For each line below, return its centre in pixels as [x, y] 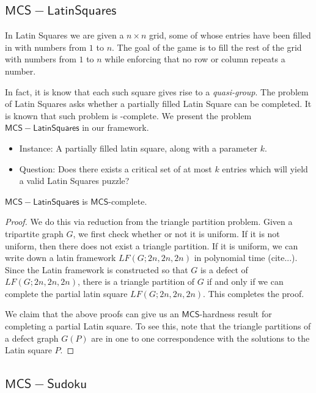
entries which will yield [265, 168]
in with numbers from [46, 47]
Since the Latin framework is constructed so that [97, 269]
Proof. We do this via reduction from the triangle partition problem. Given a [149, 222]
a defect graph [32, 338]
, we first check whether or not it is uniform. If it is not [176, 233]
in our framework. [116, 127]
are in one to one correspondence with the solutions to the [200, 338]
